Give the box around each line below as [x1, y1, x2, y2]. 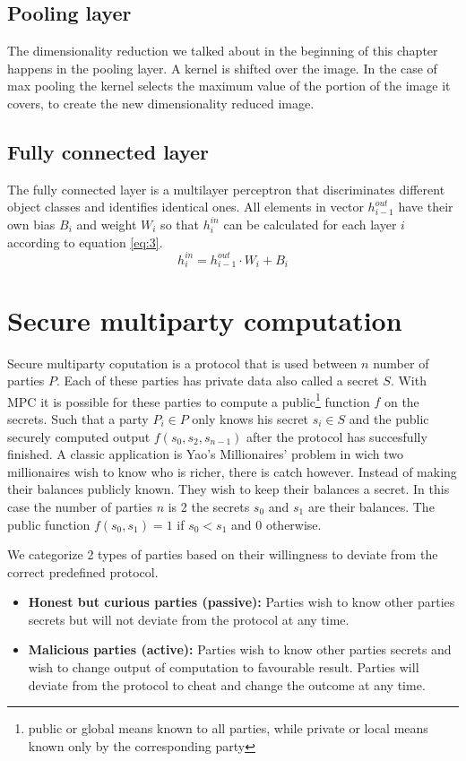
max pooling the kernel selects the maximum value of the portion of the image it [7, 76, 451, 95]
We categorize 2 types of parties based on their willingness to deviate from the [7, 545, 438, 564]
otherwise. [265, 515, 322, 533]
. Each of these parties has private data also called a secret [56, 371, 379, 390]
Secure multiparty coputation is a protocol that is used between [7, 353, 358, 372]
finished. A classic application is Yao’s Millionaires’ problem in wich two [7, 445, 403, 463]
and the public [349, 409, 429, 428]
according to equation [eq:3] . [7, 232, 163, 251]
